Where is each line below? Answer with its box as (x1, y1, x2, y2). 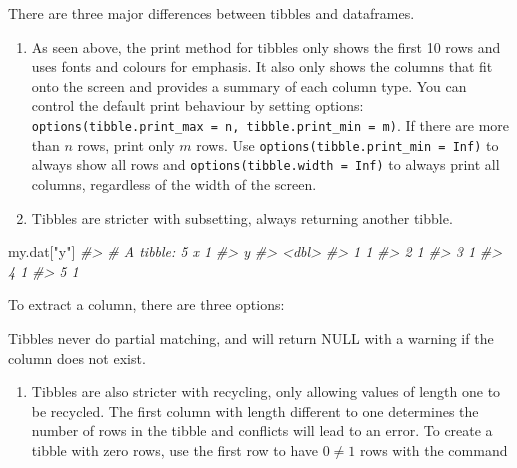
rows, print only (77, 134, 175, 155)
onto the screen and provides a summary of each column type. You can (31, 75, 467, 96)
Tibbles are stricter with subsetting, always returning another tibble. (31, 207, 453, 228)
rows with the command (359, 439, 508, 460)
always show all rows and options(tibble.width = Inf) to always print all (31, 154, 500, 175)
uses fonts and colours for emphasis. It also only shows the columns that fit (31, 56, 493, 77)
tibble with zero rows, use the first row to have (31, 439, 318, 460)
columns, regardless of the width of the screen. (31, 173, 317, 194)
